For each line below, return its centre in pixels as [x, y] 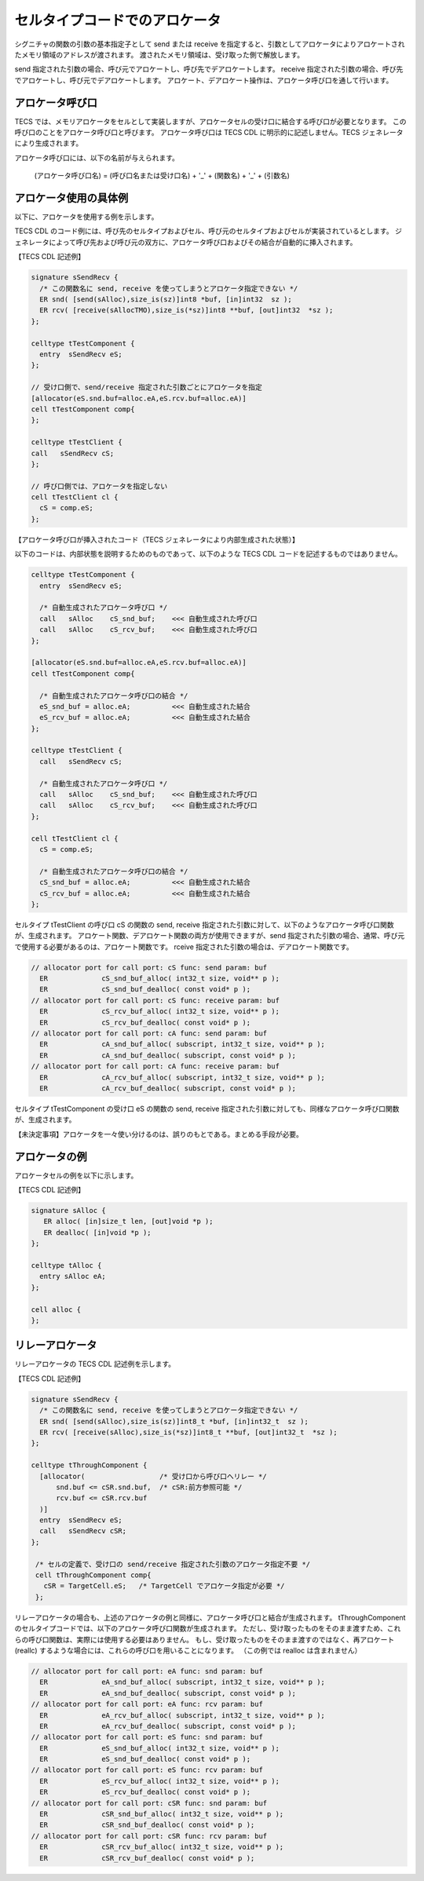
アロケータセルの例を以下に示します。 [76, 1175]
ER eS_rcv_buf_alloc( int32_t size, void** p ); [160, 1781]
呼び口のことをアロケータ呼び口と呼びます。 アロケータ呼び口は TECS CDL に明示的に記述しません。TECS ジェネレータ [209, 133]
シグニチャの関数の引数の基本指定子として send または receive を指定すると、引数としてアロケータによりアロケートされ [210, 44]
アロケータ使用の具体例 [71, 198]
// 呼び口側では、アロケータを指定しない [99, 486]
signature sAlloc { [68, 1211]
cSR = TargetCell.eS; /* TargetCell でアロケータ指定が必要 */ [164, 1586]
